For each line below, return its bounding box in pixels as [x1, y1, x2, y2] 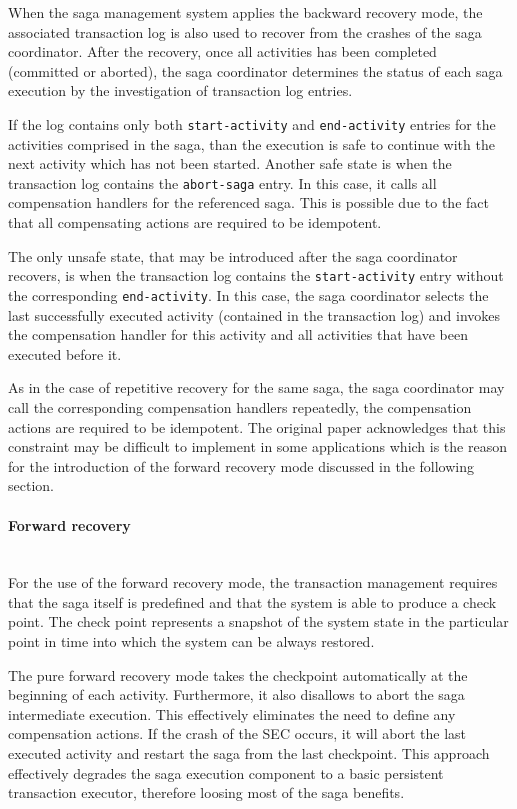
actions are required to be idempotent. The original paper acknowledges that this [8, 416, 506, 437]
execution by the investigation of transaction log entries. [8, 80, 353, 101]
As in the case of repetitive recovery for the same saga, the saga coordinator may [8, 377, 505, 398]
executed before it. [8, 343, 122, 364]
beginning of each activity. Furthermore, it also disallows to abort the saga [8, 684, 465, 705]
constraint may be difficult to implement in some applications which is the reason [8, 436, 507, 457]
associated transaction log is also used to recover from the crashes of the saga [8, 21, 482, 42]
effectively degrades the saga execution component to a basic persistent [8, 762, 444, 783]
